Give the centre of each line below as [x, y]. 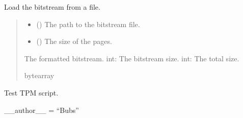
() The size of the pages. [74, 41]
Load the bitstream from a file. [52, 7]
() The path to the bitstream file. [88, 24]
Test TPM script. [31, 92]
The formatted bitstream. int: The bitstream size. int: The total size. [132, 58]
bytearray [39, 75]
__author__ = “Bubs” [42, 110]
